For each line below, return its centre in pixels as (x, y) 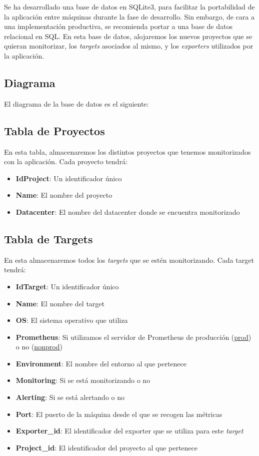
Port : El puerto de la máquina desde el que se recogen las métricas (119, 414)
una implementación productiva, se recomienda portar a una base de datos (118, 26)
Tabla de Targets (48, 239)
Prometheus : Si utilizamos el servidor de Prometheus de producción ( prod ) (133, 337)
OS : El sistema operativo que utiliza (72, 320)
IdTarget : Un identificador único (67, 286)
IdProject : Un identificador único (69, 178)
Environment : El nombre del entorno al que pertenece (101, 363)
